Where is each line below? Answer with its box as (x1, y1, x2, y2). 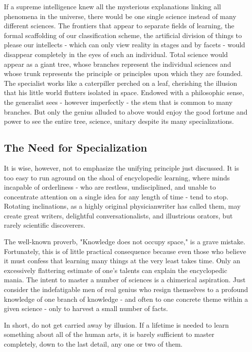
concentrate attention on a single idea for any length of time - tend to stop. (4, 191, 229, 201)
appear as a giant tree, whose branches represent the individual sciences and (4, 59, 231, 69)
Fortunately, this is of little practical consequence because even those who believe (4, 246, 246, 256)
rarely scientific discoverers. (4, 220, 86, 230)
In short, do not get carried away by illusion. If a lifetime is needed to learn (4, 319, 229, 330)
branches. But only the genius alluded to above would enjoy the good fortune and (4, 106, 248, 117)
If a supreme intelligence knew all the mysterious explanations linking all (4, 1, 221, 11)
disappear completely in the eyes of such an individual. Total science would (4, 49, 228, 59)
